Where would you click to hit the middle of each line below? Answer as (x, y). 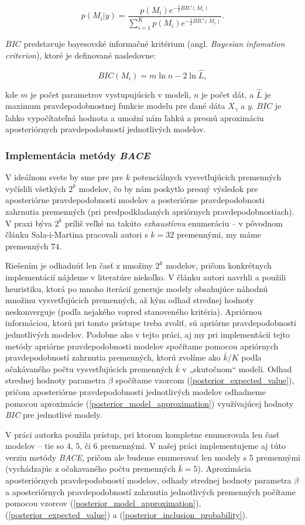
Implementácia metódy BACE (78, 155)
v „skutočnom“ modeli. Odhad (237, 368)
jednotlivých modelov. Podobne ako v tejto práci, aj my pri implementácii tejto (148, 334)
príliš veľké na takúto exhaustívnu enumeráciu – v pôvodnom (174, 223)
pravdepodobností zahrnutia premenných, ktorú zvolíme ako (113, 357)
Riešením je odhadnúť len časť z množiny (79, 265)
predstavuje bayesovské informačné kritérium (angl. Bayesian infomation (154, 44)
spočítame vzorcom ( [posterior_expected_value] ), (205, 380)
